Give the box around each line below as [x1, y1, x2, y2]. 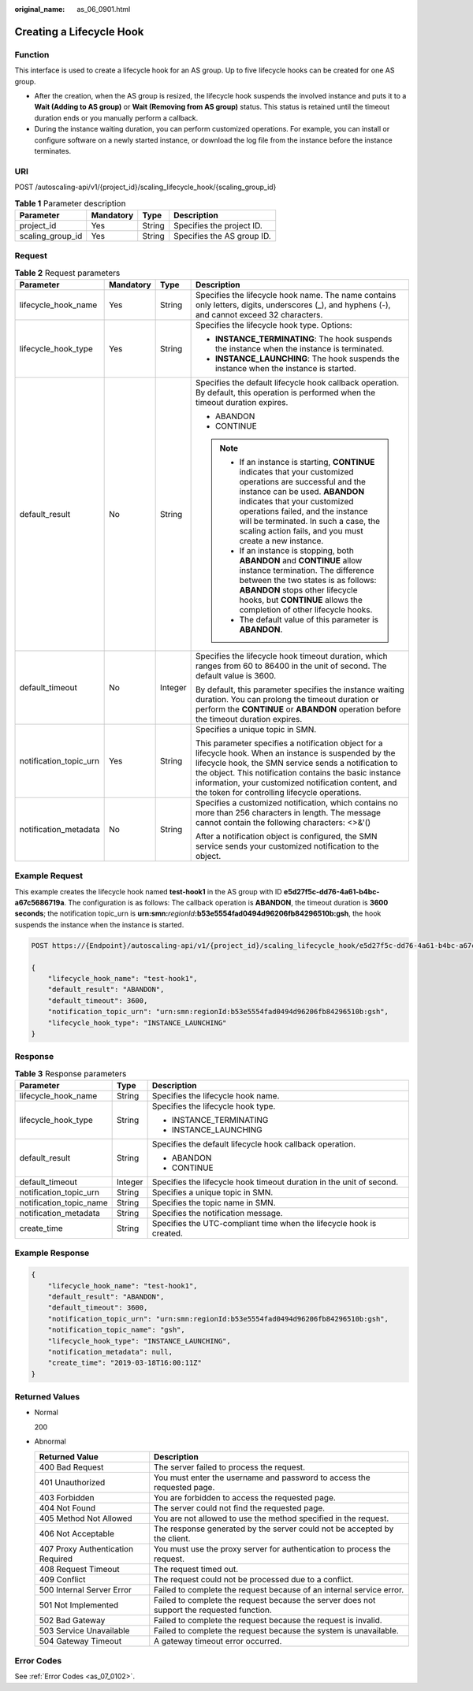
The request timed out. [154, 1563, 239, 1574]
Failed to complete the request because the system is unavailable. [154, 1625, 400, 1636]
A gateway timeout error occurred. [154, 1635, 282, 1646]
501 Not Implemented [39, 1600, 119, 1611]
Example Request [14, 871, 83, 882]
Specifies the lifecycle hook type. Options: [195, 319, 352, 330]
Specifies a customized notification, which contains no [195, 797, 398, 808]
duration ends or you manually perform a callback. [34, 113, 199, 122]
